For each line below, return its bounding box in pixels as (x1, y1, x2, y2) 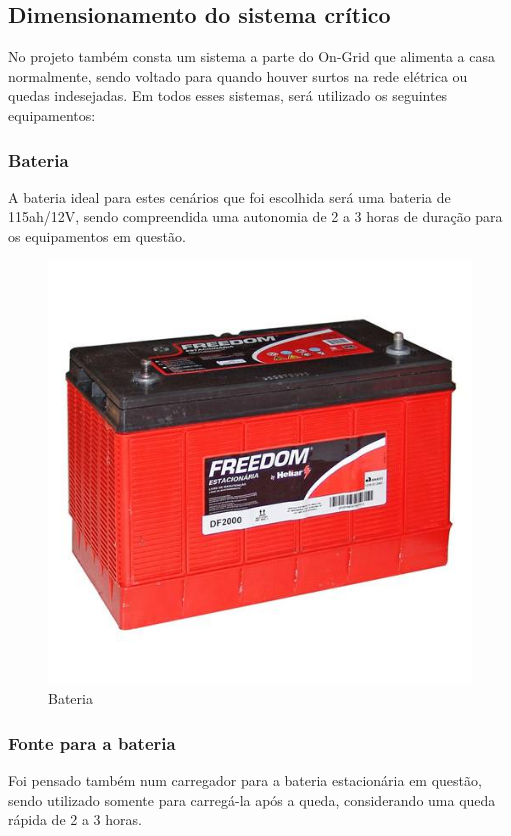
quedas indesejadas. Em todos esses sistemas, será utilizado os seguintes (8, 85, 448, 106)
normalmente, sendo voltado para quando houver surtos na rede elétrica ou (8, 65, 468, 86)
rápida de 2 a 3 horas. (8, 809, 142, 830)
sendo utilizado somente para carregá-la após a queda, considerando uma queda (8, 789, 496, 810)
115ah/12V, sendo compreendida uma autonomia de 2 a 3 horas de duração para (8, 206, 503, 227)
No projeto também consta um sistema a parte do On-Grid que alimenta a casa (8, 46, 495, 67)
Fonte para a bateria (8, 730, 176, 755)
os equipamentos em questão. (8, 225, 186, 246)
